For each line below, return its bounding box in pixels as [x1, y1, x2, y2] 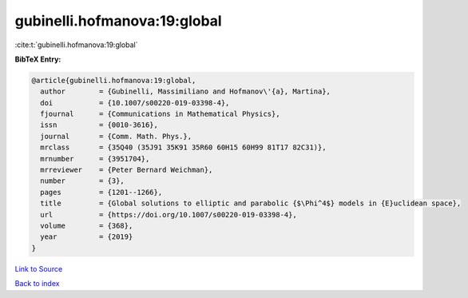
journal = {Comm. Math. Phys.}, [40, 132, 192, 141]
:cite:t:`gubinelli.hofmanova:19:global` [14, 40, 138, 50]
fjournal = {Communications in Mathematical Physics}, [40, 109, 280, 119]
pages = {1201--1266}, [40, 188, 163, 197]
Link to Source [14, 264, 63, 273]
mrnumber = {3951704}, [40, 154, 150, 163]
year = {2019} [40, 232, 133, 241]
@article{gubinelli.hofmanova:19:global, [31, 76, 196, 85]
